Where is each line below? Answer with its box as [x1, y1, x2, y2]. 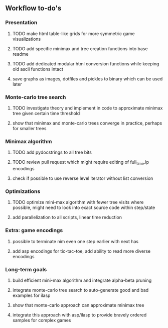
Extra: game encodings [5, 227, 63, 234]
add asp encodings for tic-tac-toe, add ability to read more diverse [12, 248, 151, 254]
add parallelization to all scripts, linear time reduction [12, 214, 122, 221]
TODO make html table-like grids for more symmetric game [12, 30, 135, 37]
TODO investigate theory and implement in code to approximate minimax [12, 105, 163, 111]
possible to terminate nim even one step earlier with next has [12, 238, 139, 244]
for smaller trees [12, 125, 47, 131]
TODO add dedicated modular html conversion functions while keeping [12, 60, 159, 67]
